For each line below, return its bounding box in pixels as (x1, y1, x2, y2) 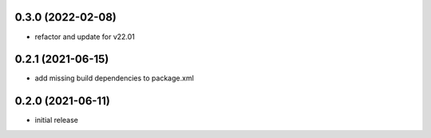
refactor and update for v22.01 (34, 32, 136, 41)
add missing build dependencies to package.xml (34, 73, 195, 83)
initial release (34, 116, 79, 125)
